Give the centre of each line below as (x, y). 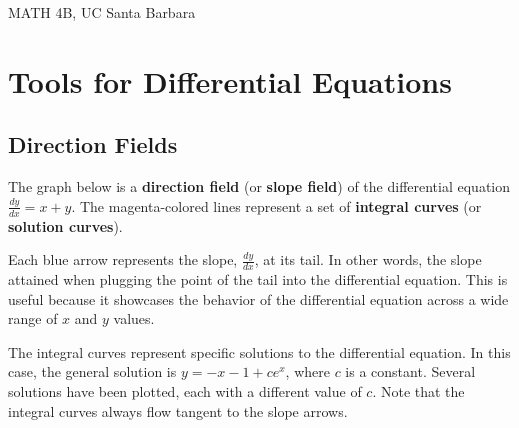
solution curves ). (65, 225)
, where (307, 371)
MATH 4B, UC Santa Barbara (102, 12)
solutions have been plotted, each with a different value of (185, 390)
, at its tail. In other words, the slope (368, 259)
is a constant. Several (410, 371)
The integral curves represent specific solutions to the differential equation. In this (259, 351)
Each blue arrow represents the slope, (123, 259)
